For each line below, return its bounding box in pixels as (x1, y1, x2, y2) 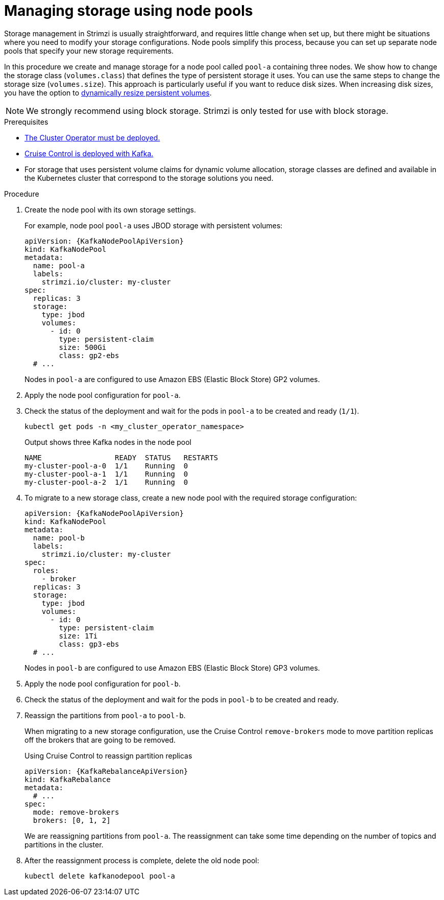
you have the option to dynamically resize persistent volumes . (4, 88, 212, 97)
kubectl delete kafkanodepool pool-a (24, 871, 176, 880)
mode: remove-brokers (33, 808, 119, 816)
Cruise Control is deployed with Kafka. (24, 149, 154, 158)
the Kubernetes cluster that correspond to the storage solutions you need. (24, 173, 274, 182)
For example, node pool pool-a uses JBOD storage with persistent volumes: (24, 221, 283, 230)
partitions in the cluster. (24, 840, 104, 849)
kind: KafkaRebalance (24, 775, 111, 784)
